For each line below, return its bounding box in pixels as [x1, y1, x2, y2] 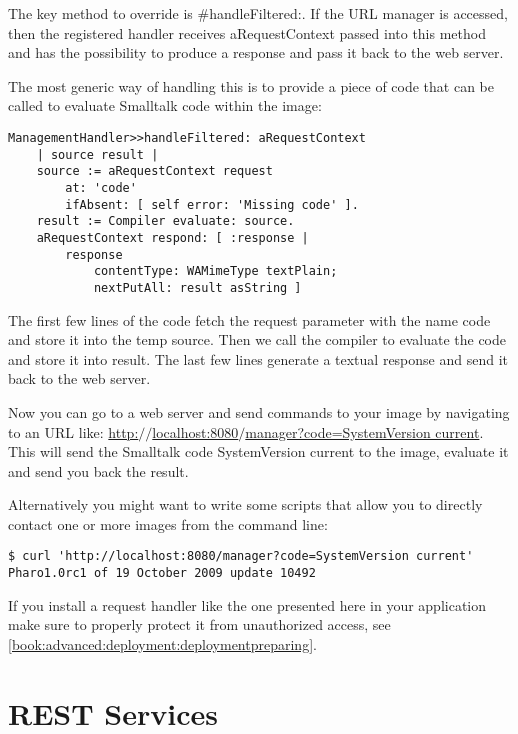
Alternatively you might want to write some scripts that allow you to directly [8, 494, 483, 515]
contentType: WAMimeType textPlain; [93, 264, 338, 279]
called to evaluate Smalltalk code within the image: [8, 95, 322, 116]
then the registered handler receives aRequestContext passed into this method [8, 22, 486, 43]
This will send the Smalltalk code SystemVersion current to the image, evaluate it [8, 441, 509, 462]
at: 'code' [65, 180, 137, 195]
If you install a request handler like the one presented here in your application [8, 594, 487, 615]
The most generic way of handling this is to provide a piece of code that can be [8, 75, 494, 96]
